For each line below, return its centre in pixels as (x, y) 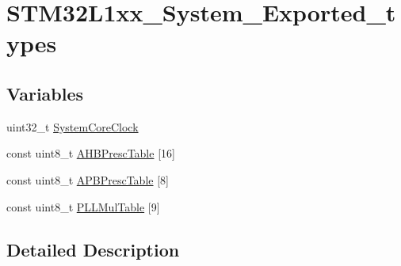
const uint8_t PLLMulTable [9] (83, 206)
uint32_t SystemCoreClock (73, 126)
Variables (45, 93)
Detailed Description (93, 249)
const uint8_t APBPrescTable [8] (88, 179)
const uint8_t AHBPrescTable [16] (91, 153)
